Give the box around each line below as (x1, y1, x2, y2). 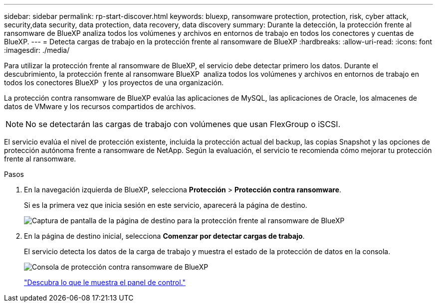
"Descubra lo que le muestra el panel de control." (24, 278, 186, 287)
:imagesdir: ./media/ (4, 46, 70, 54)
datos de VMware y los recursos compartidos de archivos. (4, 102, 196, 111)
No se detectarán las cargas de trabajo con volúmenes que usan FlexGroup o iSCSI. (25, 119, 341, 129)
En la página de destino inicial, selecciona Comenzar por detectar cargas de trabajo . (24, 232, 305, 240)
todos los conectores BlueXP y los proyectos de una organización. (4, 78, 224, 87)
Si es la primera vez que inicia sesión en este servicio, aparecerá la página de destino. (24, 201, 307, 209)
